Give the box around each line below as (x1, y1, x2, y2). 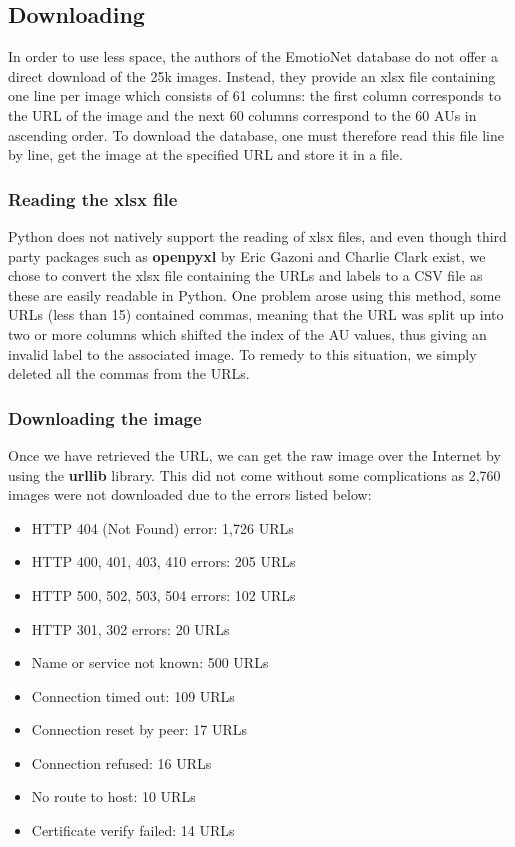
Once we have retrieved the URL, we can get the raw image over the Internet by (8, 444, 501, 465)
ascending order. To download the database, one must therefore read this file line (8, 124, 504, 145)
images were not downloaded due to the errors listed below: (8, 484, 372, 505)
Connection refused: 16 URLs (31, 752, 212, 773)
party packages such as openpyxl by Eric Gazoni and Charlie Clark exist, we (8, 245, 486, 266)
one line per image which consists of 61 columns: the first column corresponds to (8, 85, 501, 106)
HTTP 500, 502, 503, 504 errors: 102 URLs (31, 584, 296, 605)
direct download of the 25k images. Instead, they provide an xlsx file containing (8, 65, 496, 86)
